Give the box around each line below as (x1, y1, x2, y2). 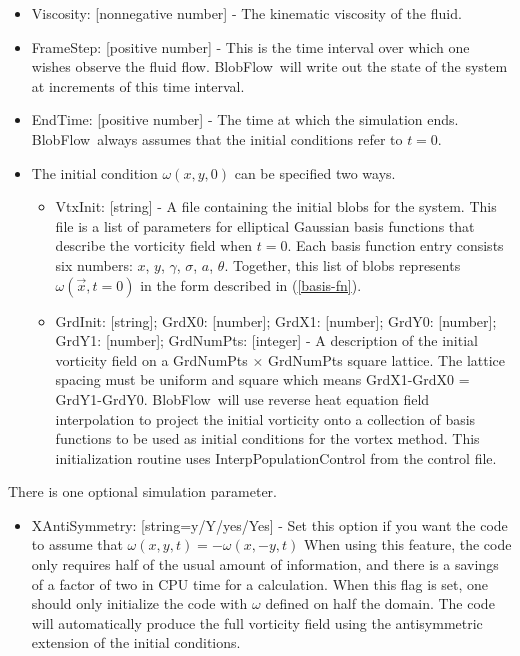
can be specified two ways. (234, 162, 396, 183)
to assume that (31, 534, 123, 555)
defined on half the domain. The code (265, 593, 495, 614)
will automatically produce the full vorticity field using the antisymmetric (31, 612, 483, 633)
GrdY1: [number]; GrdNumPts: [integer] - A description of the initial (55, 330, 478, 351)
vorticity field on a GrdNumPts (55, 349, 248, 370)
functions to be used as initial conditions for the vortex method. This (55, 428, 480, 449)
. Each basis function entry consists (287, 235, 504, 256)
